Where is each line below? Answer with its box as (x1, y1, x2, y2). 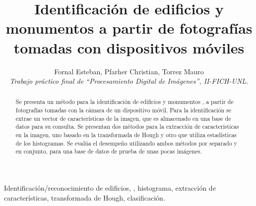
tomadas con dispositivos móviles (13, 37, 245, 57)
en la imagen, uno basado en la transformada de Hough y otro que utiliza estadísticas (15, 131, 237, 139)
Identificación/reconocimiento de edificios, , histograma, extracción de (4, 183, 216, 193)
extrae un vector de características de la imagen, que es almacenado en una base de (15, 114, 231, 122)
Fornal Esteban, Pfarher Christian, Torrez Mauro (54, 66, 204, 76)
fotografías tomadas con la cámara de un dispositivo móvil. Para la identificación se (15, 106, 232, 114)
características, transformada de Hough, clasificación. (4, 192, 165, 203)
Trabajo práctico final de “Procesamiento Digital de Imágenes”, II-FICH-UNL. (9, 76, 249, 86)
